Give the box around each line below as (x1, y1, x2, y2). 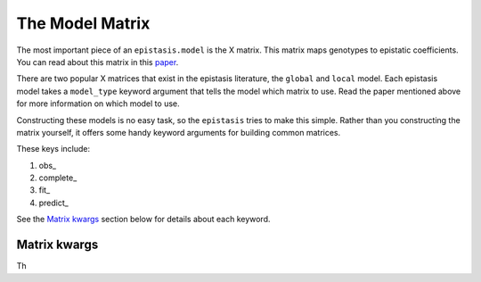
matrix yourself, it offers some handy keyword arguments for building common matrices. (16, 127, 341, 137)
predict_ (38, 197, 69, 208)
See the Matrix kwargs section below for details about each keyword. (16, 214, 271, 225)
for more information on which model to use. (16, 98, 180, 109)
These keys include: (16, 144, 91, 154)
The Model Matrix (16, 13, 151, 33)
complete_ (38, 172, 77, 183)
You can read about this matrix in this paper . (16, 56, 179, 67)
